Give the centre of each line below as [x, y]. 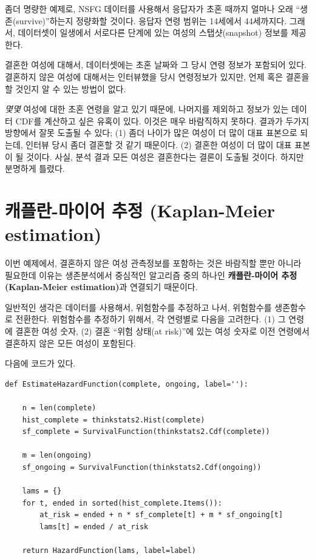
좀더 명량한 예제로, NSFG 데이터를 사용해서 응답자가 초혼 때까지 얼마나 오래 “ [153, 8]
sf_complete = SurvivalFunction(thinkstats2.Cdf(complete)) [146, 432]
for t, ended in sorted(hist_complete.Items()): [122, 503]
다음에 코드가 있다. [40, 363]
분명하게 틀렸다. [35, 168]
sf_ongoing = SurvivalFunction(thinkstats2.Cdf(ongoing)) [142, 467]
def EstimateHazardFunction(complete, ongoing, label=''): [127, 384]
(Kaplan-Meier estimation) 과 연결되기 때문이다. [101, 287]
